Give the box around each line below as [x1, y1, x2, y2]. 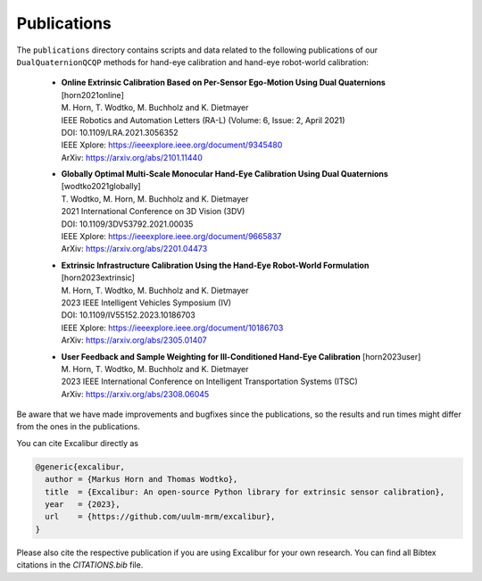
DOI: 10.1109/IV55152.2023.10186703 [61, 310, 195, 320]
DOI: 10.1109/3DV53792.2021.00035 [61, 219, 194, 229]
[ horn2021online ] [61, 89, 124, 100]
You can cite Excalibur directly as [16, 437, 139, 448]
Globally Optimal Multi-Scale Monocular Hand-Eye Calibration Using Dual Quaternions [61, 169, 388, 179]
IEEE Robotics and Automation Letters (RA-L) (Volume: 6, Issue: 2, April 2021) [61, 114, 345, 125]
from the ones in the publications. [16, 421, 140, 432]
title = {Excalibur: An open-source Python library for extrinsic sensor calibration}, [45, 486, 445, 497]
